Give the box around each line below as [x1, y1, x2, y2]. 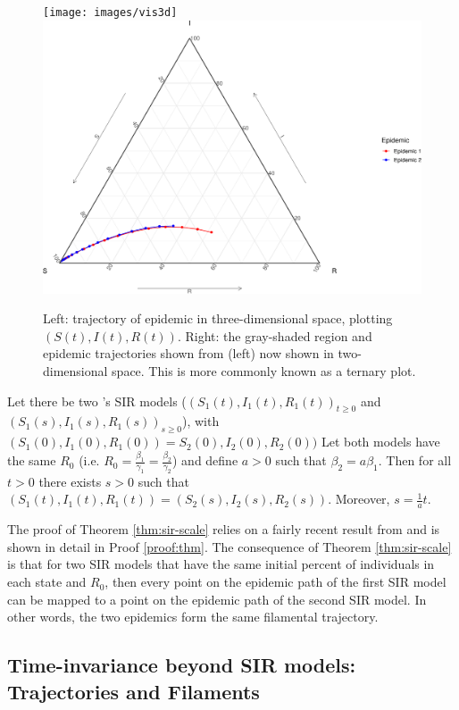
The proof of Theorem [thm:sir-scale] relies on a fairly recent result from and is [7, 520, 440, 539]
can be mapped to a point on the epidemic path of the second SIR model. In [7, 589, 427, 608]
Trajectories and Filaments [7, 677, 260, 705]
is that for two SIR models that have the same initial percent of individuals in [7, 555, 435, 573]
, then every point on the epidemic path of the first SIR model [104, 572, 446, 591]
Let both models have [321, 432, 440, 451]
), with [182, 412, 220, 430]
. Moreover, [328, 489, 390, 508]
